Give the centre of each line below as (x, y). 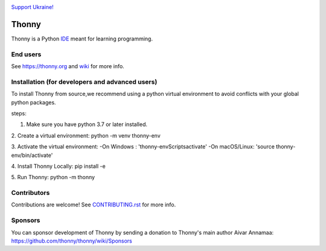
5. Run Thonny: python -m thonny (53, 177)
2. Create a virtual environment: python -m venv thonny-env (86, 135)
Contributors (30, 193)
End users (26, 54)
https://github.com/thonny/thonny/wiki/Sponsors (72, 241)
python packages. (34, 102)
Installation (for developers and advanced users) (84, 81)
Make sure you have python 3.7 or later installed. (87, 124)
